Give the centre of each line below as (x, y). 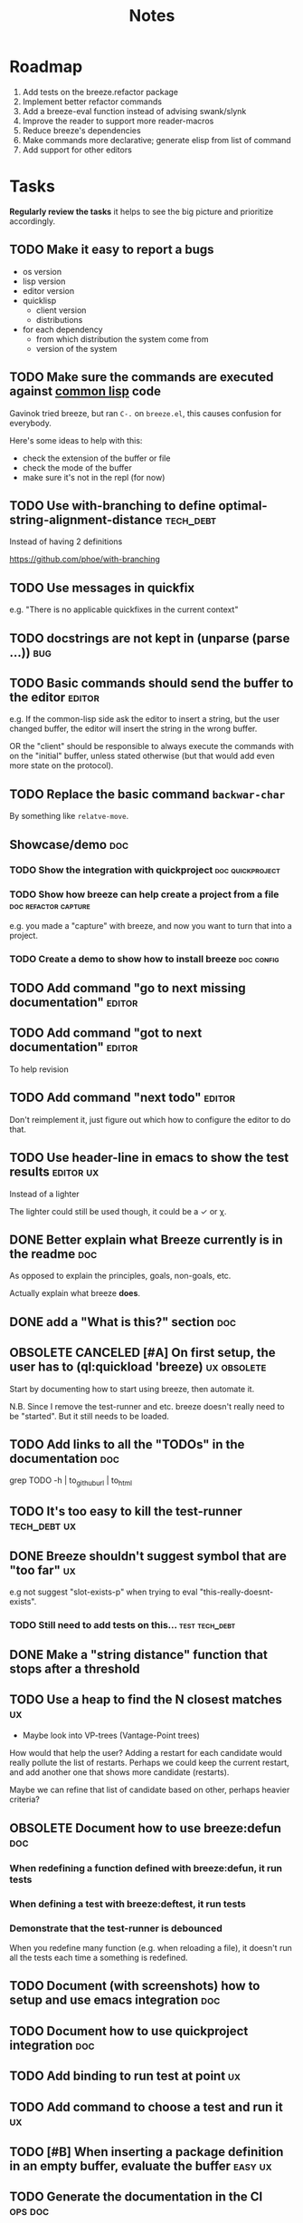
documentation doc (65, 1458)
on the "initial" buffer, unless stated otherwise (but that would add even (142, 756)
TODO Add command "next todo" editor (123, 1098)
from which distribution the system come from (122, 339)
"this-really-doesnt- (237, 1592)
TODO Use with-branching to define (113, 506)
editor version (48, 290)
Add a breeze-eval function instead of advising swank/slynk (134, 111)
